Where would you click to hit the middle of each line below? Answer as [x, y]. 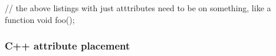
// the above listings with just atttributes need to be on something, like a [138, 8]
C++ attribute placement [68, 46]
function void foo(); [40, 19]
